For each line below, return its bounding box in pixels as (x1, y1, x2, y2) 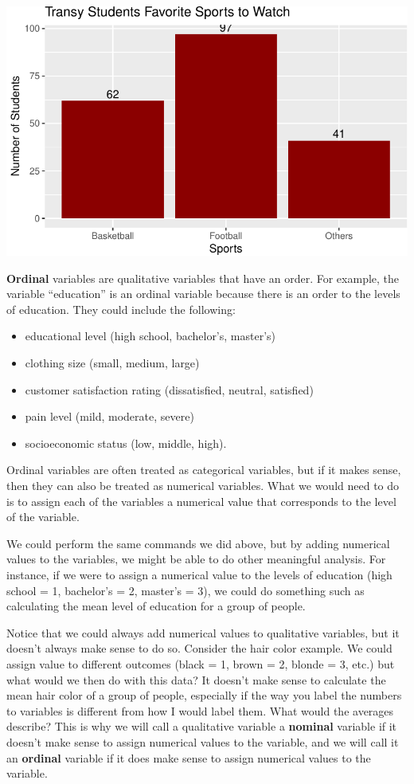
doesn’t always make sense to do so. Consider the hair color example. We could (6, 640, 393, 657)
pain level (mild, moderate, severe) (25, 408, 194, 425)
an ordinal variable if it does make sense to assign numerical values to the (6, 749, 371, 766)
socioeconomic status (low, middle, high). (25, 434, 227, 451)
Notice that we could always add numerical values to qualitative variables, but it (6, 624, 400, 641)
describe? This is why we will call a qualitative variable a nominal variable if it (6, 718, 397, 735)
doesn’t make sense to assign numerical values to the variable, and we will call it (6, 733, 399, 750)
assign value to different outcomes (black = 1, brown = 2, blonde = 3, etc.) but (6, 655, 395, 672)
